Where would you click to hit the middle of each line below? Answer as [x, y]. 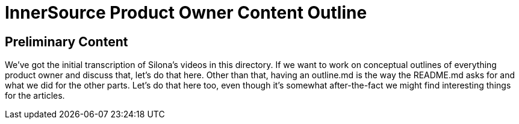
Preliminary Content [67, 42]
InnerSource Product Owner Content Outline [186, 13]
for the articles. [35, 96]
